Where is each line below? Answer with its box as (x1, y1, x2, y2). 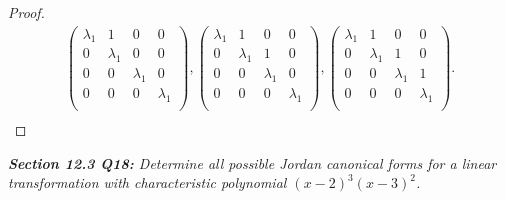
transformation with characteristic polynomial (8, 172, 287, 193)
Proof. (8, 2, 45, 22)
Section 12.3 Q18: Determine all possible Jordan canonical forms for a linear (8, 152, 497, 173)
